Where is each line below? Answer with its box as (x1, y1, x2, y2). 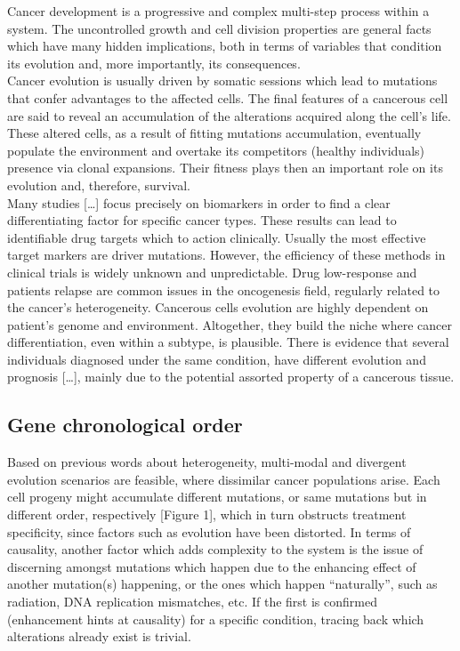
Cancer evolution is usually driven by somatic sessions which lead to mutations (7, 71, 438, 90)
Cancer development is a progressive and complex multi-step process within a (7, 2, 430, 20)
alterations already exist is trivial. (7, 627, 191, 646)
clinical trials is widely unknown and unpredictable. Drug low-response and (7, 262, 417, 281)
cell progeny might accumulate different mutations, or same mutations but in (7, 487, 427, 506)
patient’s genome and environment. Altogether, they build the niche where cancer (7, 315, 452, 334)
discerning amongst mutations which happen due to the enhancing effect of (7, 557, 416, 575)
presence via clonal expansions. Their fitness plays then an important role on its (7, 158, 443, 177)
